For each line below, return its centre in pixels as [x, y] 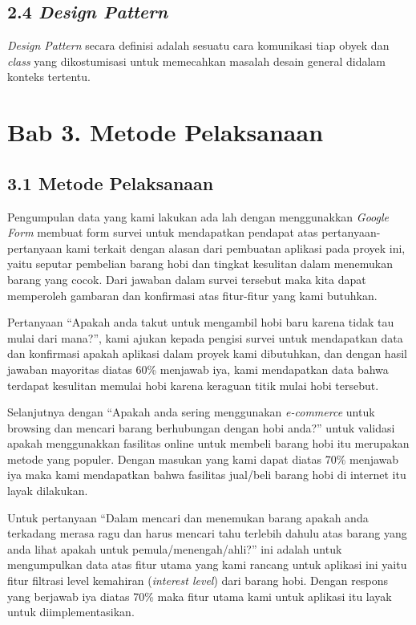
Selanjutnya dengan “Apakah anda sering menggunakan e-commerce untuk [191, 412]
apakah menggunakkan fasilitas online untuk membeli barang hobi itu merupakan [208, 443]
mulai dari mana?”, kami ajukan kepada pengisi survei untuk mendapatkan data [205, 337]
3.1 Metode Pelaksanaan [111, 183]
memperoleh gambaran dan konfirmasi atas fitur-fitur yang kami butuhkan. [192, 295]
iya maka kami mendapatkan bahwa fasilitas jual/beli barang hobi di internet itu [207, 475]
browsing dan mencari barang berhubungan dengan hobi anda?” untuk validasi [201, 427]
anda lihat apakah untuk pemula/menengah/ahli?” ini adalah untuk [175, 548]
